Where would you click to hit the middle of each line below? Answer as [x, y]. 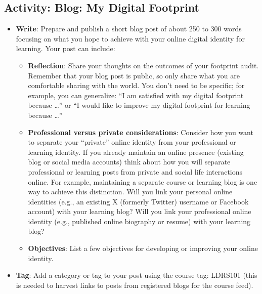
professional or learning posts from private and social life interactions [135, 171]
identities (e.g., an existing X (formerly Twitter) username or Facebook [138, 201]
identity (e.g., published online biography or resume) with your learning [139, 221]
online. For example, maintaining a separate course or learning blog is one [143, 181]
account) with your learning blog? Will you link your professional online [140, 211]
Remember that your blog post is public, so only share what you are [134, 75]
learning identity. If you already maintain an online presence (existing [136, 152]
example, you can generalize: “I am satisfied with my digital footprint [136, 95]
